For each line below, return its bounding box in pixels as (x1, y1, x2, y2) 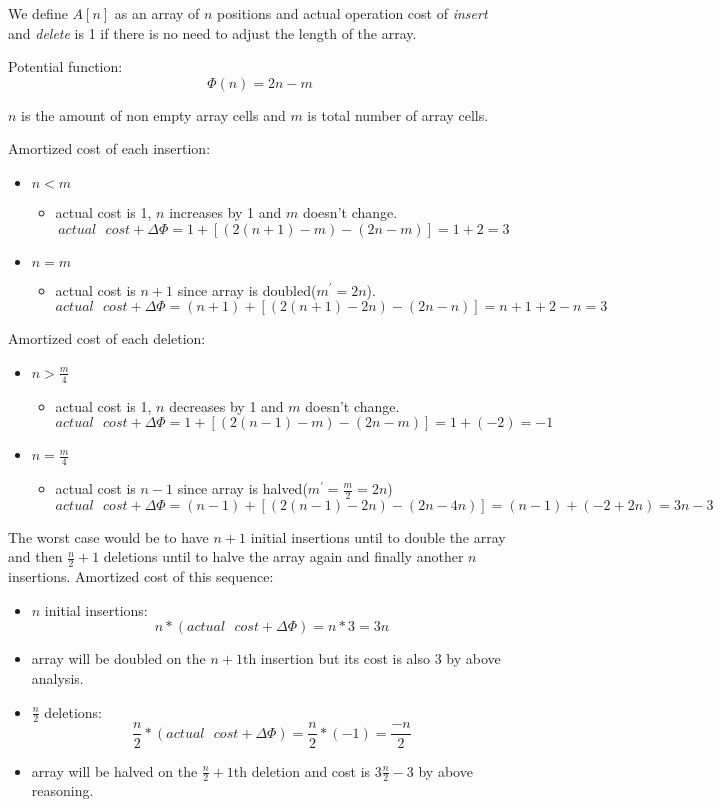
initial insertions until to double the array (250, 526, 506, 547)
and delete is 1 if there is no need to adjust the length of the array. (8, 22, 417, 43)
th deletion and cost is (233, 760, 371, 781)
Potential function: (8, 56, 123, 77)
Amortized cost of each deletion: (8, 328, 206, 349)
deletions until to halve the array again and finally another (103, 546, 464, 567)
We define (8, 3, 68, 23)
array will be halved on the (31, 760, 198, 781)
